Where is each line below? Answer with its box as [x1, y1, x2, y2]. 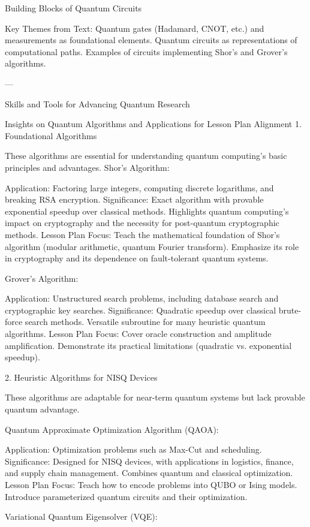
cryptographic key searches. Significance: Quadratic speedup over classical [5, 303, 276, 316]
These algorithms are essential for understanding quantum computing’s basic [5, 149, 287, 162]
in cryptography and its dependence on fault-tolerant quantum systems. [5, 252, 269, 264]
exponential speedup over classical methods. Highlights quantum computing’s [5, 204, 289, 217]
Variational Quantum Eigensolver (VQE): [5, 510, 158, 523]
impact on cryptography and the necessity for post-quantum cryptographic [5, 216, 279, 229]
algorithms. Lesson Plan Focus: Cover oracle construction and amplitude [5, 327, 272, 340]
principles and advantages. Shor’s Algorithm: [5, 161, 170, 173]
